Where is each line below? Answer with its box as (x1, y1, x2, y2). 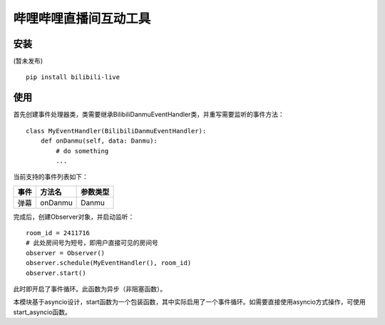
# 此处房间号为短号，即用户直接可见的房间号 (26, 239, 158, 247)
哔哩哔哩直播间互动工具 (13, 11, 151, 26)
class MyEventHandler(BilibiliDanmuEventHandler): (26, 127, 207, 135)
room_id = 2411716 (26, 229, 91, 237)
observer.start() (26, 269, 86, 277)
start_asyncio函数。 (13, 307, 71, 316)
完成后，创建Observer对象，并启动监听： (13, 212, 135, 221)
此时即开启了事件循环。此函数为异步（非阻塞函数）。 (13, 285, 167, 294)
